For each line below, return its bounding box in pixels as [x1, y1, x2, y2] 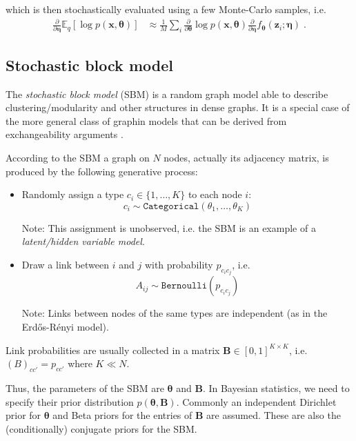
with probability [144, 257, 213, 271]
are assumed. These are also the [206, 408, 341, 422]
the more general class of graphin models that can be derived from [6, 113, 287, 128]
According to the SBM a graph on [6, 150, 150, 165]
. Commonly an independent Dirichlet [176, 394, 337, 409]
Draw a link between [21, 257, 110, 271]
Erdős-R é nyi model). [21, 320, 109, 334]
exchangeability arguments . [6, 127, 123, 141]
